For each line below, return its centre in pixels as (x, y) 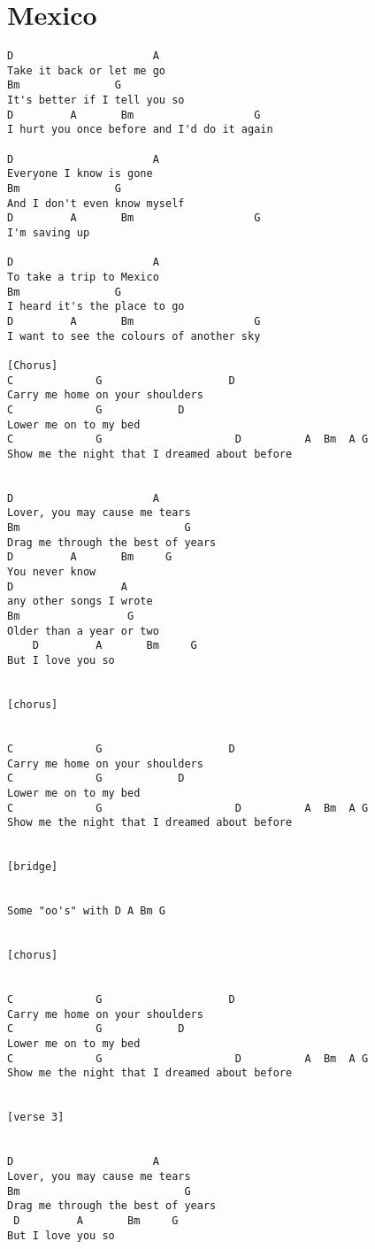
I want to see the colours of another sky (134, 336)
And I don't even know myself (96, 203)
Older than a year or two (83, 631)
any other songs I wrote (80, 601)
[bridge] (33, 867)
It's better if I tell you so (96, 100)
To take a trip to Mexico (83, 277)
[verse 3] (36, 1118)
